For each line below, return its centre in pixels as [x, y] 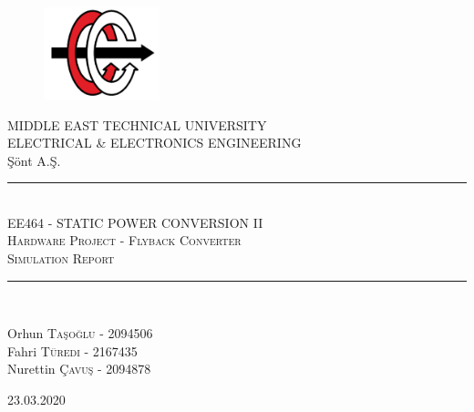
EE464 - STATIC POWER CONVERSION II [135, 222]
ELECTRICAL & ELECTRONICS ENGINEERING [155, 143]
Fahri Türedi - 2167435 [72, 350]
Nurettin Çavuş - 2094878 [79, 369]
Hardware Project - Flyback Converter [124, 240]
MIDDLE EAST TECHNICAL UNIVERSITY [137, 124]
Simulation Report [61, 258]
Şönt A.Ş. [34, 160]
